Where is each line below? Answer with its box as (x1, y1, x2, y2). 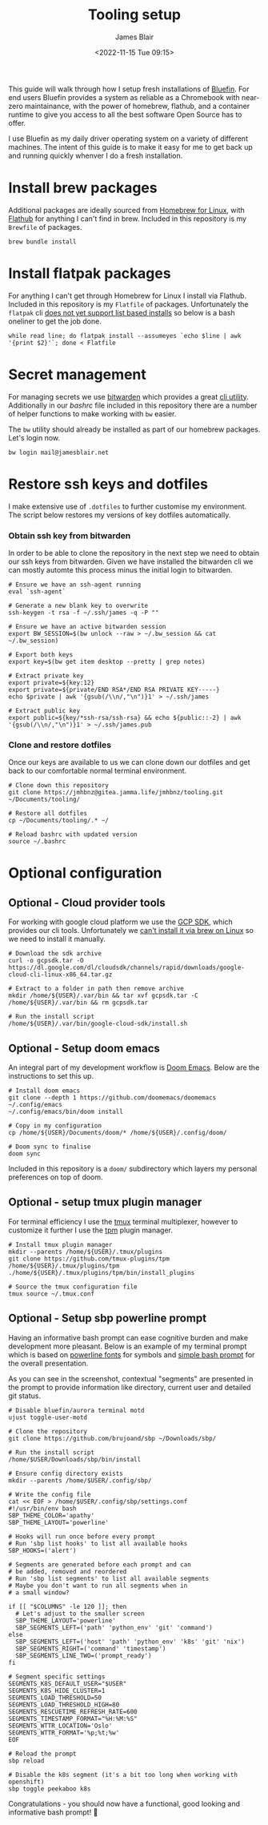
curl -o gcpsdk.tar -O (8, 957, 84, 965)
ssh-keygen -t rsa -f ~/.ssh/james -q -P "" (8, 609, 159, 617)
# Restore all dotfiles (8, 810, 88, 818)
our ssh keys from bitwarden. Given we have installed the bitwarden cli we (8, 557, 254, 566)
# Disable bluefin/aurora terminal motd (8, 1406, 146, 1414)
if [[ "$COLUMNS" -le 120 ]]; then (8, 1602, 127, 1610)
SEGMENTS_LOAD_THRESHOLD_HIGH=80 (8, 1700, 120, 1709)
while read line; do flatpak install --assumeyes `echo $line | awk (8, 332, 242, 340)
